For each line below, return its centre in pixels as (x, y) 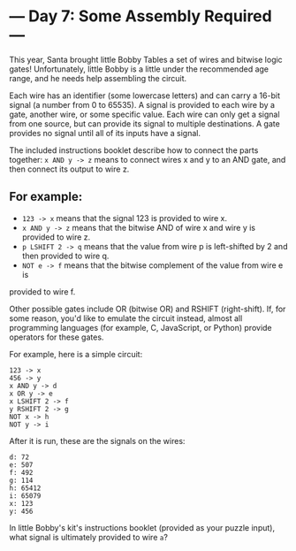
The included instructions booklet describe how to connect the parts (134, 150)
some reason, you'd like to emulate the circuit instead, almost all (126, 318)
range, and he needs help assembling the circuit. (98, 78)
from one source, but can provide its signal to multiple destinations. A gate (144, 123)
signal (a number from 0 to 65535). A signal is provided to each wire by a (142, 104)
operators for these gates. (57, 337)
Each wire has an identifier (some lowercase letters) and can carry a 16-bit (145, 96)
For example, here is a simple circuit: (76, 354)
